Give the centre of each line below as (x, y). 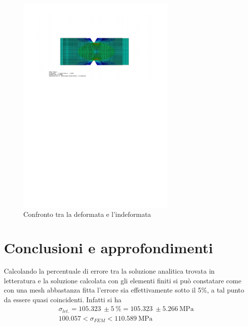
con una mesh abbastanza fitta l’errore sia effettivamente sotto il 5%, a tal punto (124, 290)
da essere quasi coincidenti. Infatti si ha (63, 299)
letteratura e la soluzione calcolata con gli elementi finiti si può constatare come (123, 280)
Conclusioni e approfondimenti (108, 248)
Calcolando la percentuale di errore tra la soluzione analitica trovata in (109, 271)
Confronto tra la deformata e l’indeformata (87, 214)
